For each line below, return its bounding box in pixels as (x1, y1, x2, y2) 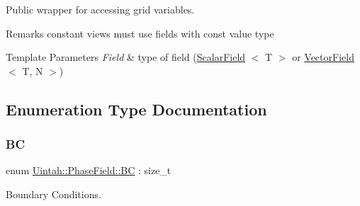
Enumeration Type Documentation (6, 98, 267, 120)
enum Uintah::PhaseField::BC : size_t (6, 163, 171, 178)
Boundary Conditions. (6, 186, 101, 201)
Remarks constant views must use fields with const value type (6, 25, 274, 40)
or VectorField (292, 50, 354, 64)
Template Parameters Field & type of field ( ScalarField (6, 50, 246, 64)
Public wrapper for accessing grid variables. (6, 2, 195, 16)
